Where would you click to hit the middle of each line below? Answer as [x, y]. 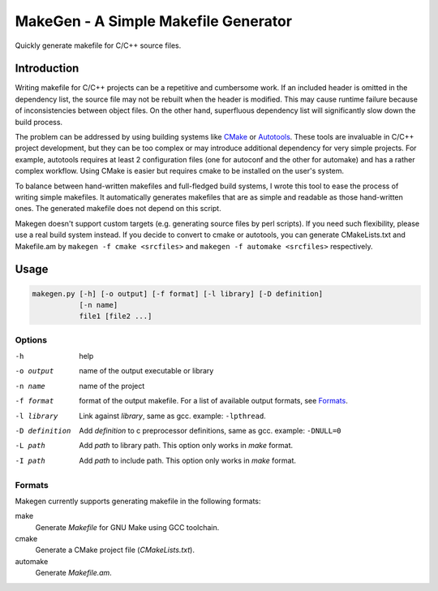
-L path [30, 446]
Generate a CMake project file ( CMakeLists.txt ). [115, 550]
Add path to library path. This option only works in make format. [186, 446]
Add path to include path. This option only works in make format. [187, 460]
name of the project [112, 386]
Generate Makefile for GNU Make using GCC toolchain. [127, 527]
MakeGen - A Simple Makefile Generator [153, 21]
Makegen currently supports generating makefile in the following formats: [138, 501]
